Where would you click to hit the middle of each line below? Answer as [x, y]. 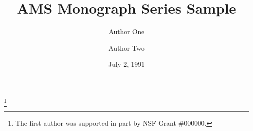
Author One [126, 31]
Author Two [126, 47]
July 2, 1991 [126, 64]
